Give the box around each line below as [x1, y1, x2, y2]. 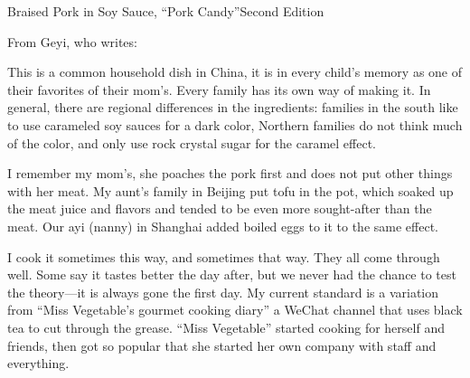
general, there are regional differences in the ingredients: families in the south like [7, 98, 458, 117]
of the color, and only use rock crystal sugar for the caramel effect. [7, 133, 376, 152]
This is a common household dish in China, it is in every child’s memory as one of [7, 62, 463, 81]
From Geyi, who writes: [7, 32, 137, 51]
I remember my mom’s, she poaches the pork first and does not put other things [7, 164, 453, 183]
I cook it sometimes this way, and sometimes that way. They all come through [7, 247, 440, 266]
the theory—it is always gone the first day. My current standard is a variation [7, 282, 439, 301]
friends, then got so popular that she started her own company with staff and [7, 335, 437, 354]
